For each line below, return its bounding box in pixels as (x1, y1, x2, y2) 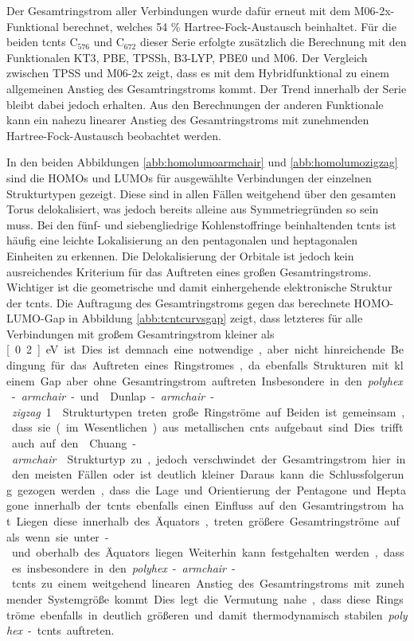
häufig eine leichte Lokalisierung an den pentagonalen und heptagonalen (6, 232, 357, 248)
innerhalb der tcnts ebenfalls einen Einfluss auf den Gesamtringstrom (33, 497, 387, 514)
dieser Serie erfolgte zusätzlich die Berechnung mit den (139, 33, 407, 50)
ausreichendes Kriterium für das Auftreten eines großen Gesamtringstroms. (6, 263, 372, 279)
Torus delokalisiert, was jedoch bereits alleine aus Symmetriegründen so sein (6, 201, 379, 217)
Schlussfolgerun (329, 466, 404, 483)
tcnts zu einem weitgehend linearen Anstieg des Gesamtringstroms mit (12, 575, 371, 592)
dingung (6, 357, 46, 373)
